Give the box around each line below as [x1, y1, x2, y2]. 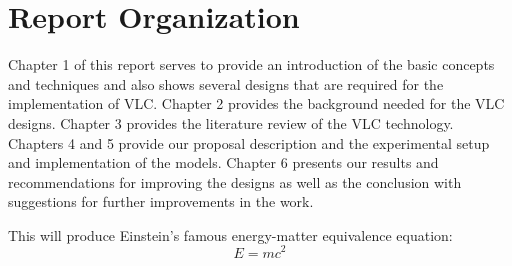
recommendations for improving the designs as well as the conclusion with [8, 171, 462, 192]
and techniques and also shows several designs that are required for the [8, 73, 444, 94]
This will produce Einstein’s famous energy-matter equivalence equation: [8, 224, 453, 245]
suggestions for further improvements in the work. [8, 191, 314, 212]
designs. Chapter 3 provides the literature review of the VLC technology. [8, 112, 454, 133]
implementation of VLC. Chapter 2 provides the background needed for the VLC [8, 93, 505, 114]
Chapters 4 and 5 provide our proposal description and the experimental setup [8, 132, 490, 153]
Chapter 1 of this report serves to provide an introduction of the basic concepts [8, 54, 495, 75]
